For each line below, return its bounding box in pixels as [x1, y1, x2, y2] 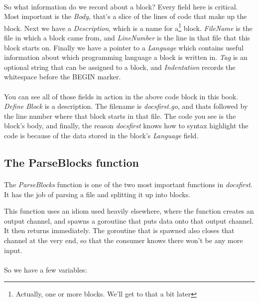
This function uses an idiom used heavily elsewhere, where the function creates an [4, 206, 254, 216]
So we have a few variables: [4, 264, 87, 275]
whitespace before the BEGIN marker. [4, 71, 121, 82]
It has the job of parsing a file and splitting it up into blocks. [4, 189, 191, 199]
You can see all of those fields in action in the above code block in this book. [4, 91, 239, 101]
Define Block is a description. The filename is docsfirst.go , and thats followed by [4, 101, 248, 111]
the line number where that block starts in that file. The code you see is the [4, 110, 236, 121]
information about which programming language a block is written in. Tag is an [4, 52, 248, 62]
